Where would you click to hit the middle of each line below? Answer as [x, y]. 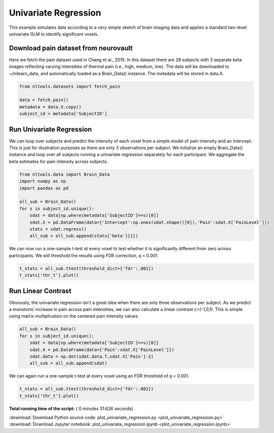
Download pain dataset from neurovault [71, 48]
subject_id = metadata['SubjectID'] [63, 114]
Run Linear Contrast [40, 291]
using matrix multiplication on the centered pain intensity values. [74, 316]
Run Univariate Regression [51, 129]
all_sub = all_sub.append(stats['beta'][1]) [84, 236]
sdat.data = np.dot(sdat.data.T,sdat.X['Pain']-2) [91, 356]
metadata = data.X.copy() [50, 107]
